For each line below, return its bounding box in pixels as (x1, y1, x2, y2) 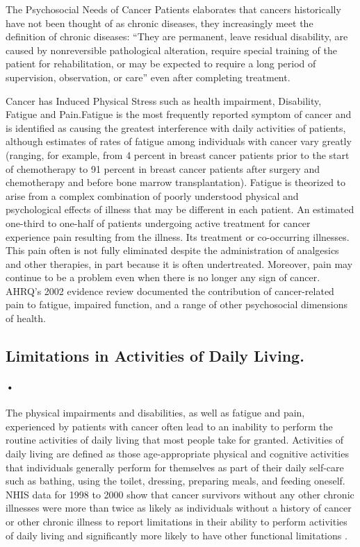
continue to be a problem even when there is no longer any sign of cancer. (6, 270, 320, 285)
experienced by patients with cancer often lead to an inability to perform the (6, 419, 333, 433)
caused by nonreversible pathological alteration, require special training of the (6, 42, 337, 57)
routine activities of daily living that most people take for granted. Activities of (6, 432, 344, 447)
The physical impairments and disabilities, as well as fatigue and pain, (6, 405, 305, 420)
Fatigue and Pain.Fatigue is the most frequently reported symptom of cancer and (6, 107, 352, 121)
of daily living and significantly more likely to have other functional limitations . (6, 528, 347, 542)
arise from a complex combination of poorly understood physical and (6, 188, 299, 203)
